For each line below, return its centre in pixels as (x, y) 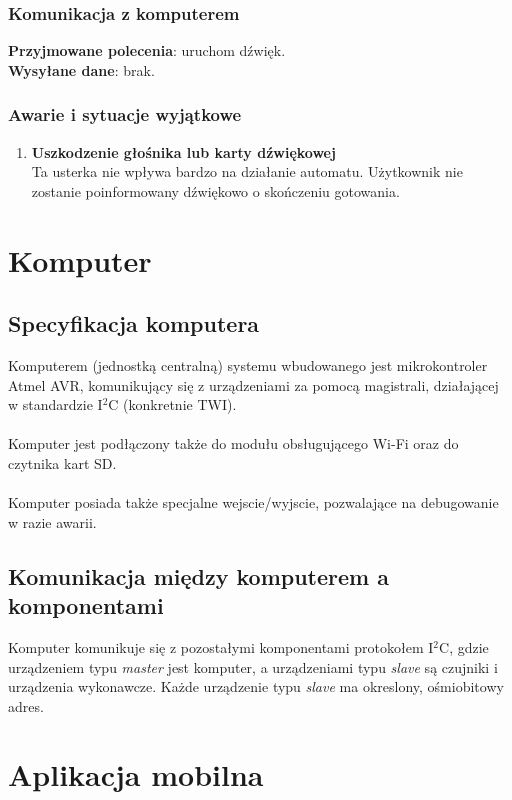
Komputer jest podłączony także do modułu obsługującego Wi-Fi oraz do (233, 443)
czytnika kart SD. (62, 462)
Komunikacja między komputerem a (198, 575)
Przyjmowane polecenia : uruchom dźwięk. (147, 50)
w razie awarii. (52, 521)
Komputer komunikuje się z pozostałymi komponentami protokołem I (221, 646)
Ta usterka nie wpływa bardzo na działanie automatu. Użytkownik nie (247, 171)
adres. (26, 705)
